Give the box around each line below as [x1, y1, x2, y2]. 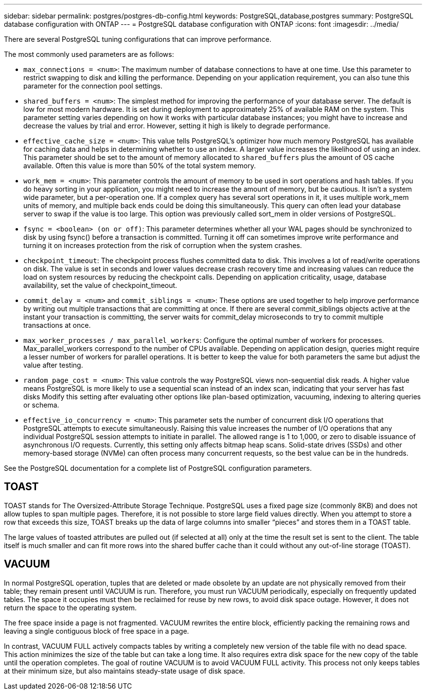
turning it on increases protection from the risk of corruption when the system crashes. [23, 241, 302, 249]
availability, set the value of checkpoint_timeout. [23, 281, 177, 289]
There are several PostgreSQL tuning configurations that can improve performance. [4, 35, 272, 43]
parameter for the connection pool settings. [23, 82, 163, 90]
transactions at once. [23, 321, 91, 329]
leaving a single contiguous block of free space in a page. [4, 626, 189, 635]
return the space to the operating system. [4, 603, 137, 612]
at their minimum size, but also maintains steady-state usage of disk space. [4, 666, 245, 675]
